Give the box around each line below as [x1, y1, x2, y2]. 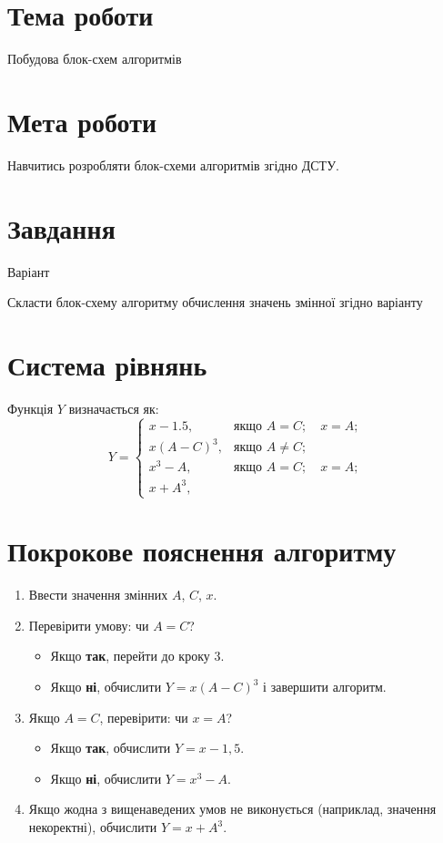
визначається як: [68, 398, 159, 417]
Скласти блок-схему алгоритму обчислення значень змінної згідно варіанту [7, 293, 423, 312]
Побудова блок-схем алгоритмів [7, 49, 182, 68]
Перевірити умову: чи [28, 615, 149, 634]
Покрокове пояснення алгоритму [7, 532, 397, 570]
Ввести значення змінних [28, 585, 168, 604]
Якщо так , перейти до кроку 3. [50, 646, 225, 665]
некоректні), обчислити [28, 817, 157, 837]
